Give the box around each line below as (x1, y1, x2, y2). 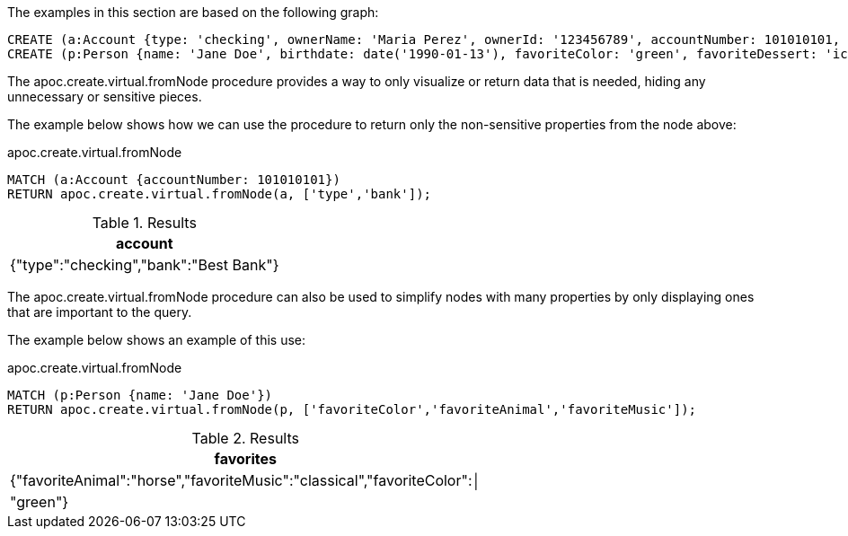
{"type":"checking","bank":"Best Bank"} (10, 256, 279, 274)
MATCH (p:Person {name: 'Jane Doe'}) (7, 388, 273, 402)
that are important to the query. (7, 304, 192, 320)
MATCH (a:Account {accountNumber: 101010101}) (7, 172, 340, 187)
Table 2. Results (191, 429, 299, 447)
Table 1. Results (92, 214, 197, 232)
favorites (214, 450, 277, 468)
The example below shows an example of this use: (7, 332, 306, 347)
